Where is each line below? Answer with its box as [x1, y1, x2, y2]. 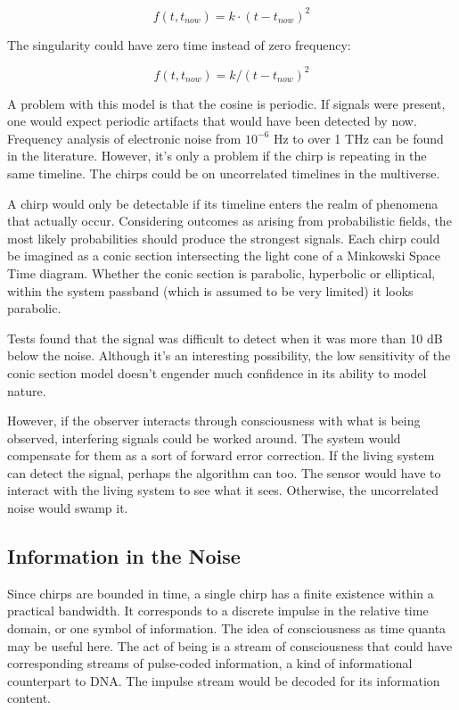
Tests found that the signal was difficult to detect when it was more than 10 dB [7, 328, 443, 347]
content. [7, 689, 51, 707]
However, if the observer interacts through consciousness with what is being [7, 411, 421, 430]
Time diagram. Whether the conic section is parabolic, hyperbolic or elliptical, [7, 263, 436, 282]
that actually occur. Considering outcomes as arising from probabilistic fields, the [7, 211, 452, 230]
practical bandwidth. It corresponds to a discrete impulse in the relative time [7, 601, 429, 620]
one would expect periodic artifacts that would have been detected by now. [7, 111, 417, 130]
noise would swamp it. [7, 499, 128, 517]
